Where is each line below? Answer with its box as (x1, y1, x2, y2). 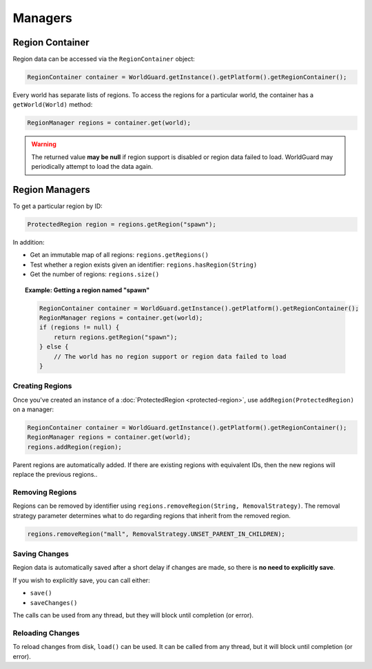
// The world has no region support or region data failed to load (54, 352, 287, 360)
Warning (31, 140, 56, 148)
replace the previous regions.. (12, 471, 98, 479)
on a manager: (12, 405, 54, 413)
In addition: (12, 238, 45, 247)
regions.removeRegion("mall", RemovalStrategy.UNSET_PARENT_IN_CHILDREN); (27, 530, 286, 537)
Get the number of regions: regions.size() (30, 270, 160, 278)
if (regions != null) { (39, 324, 120, 331)
